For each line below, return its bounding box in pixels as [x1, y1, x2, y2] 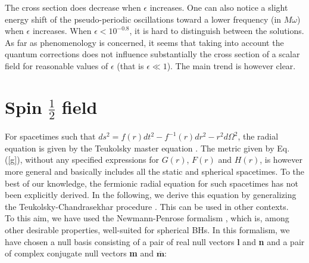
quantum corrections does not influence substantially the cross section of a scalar [5, 48, 300, 60]
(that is [117, 59, 144, 72]
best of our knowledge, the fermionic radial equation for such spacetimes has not [5, 177, 298, 189]
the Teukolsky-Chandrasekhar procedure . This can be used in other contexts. [5, 200, 289, 212]
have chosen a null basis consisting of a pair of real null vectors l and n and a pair [5, 235, 305, 247]
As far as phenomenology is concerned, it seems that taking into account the [5, 36, 284, 48]
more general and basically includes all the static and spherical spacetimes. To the [5, 165, 304, 177]
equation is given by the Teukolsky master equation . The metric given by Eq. [5, 141, 290, 154]
